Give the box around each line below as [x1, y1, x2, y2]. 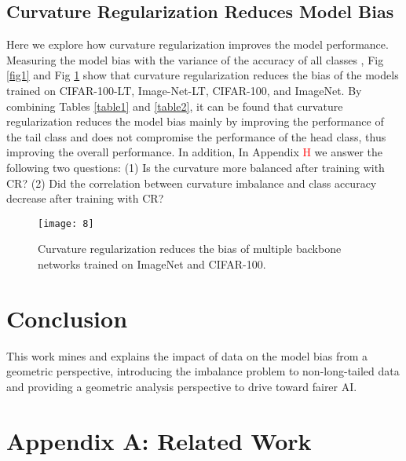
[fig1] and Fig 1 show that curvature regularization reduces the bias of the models [6, 67, 399, 83]
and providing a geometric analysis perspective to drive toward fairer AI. [6, 378, 357, 394]
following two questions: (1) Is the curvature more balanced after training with [6, 159, 385, 175]
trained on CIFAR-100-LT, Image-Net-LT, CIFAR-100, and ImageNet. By [6, 82, 362, 98]
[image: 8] [38, 218, 94, 229]
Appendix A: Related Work [6, 424, 312, 456]
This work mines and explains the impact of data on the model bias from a [6, 347, 368, 364]
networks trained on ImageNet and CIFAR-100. [38, 255, 266, 272]
